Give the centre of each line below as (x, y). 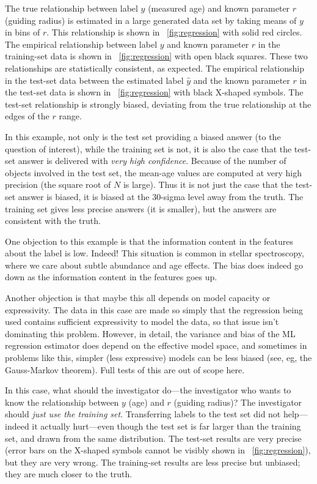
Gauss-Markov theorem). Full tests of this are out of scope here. (125, 369)
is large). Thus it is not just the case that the (208, 184)
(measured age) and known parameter (219, 8)
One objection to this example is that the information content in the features (149, 241)
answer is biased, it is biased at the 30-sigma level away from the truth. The (161, 196)
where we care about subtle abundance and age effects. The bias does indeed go (154, 265)
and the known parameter (242, 80)
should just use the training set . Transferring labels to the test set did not (143, 414)
